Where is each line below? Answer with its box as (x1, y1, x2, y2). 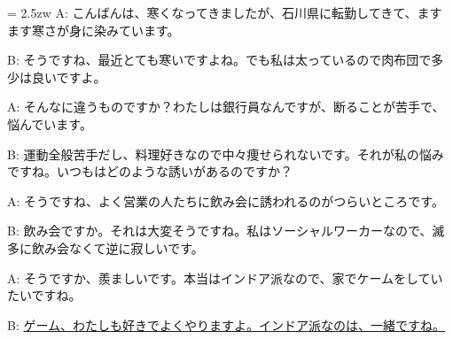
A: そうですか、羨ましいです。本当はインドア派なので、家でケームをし (7, 268, 418, 287)
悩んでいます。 (7, 114, 92, 133)
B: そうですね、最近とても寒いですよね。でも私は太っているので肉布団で (7, 50, 432, 69)
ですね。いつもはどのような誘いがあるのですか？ (7, 162, 293, 181)
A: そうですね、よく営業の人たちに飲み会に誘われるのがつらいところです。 (7, 191, 444, 210)
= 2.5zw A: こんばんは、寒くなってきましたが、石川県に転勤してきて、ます (7, 4, 442, 21)
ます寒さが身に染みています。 (7, 20, 180, 39)
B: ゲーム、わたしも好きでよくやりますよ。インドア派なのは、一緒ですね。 (7, 315, 446, 334)
